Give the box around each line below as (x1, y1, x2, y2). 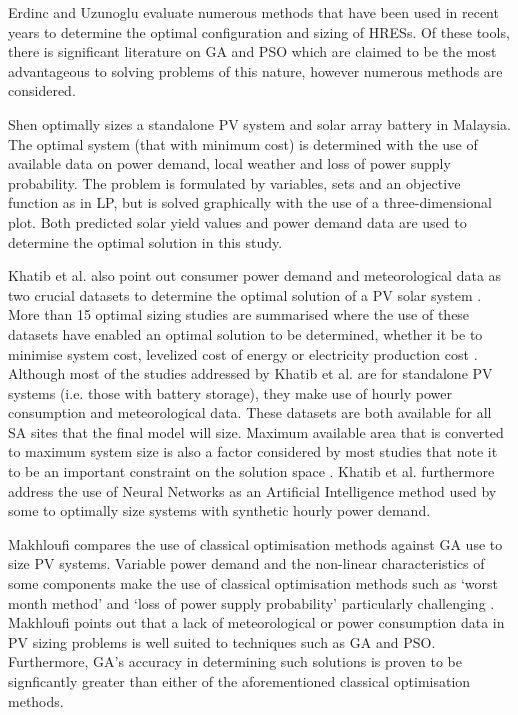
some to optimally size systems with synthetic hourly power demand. (8, 500, 431, 521)
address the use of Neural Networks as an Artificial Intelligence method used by (8, 480, 497, 501)
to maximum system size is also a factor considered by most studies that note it (8, 441, 498, 462)
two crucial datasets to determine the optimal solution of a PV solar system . (8, 284, 482, 305)
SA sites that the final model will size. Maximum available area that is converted (8, 421, 504, 442)
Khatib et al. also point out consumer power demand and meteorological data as (8, 265, 502, 286)
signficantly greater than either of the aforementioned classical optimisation (8, 671, 471, 691)
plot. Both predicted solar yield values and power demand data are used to (8, 211, 467, 232)
